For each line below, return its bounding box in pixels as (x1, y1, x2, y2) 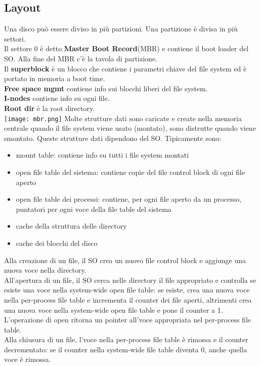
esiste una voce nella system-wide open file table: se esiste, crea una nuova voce (4, 284, 250, 295)
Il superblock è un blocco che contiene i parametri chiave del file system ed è (4, 63, 247, 74)
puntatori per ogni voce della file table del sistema (16, 203, 171, 214)
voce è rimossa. (4, 354, 51, 364)
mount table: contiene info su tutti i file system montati (16, 150, 189, 160)
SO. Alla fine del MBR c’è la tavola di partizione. (4, 53, 157, 63)
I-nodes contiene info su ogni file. (4, 93, 110, 103)
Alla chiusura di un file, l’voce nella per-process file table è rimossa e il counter (4, 334, 248, 345)
